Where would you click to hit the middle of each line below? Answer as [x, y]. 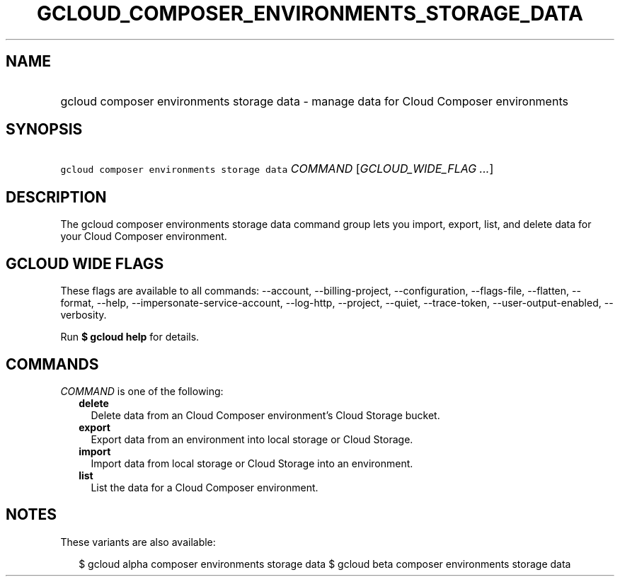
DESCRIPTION [56, 197]
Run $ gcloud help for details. [130, 337]
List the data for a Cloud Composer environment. [205, 487]
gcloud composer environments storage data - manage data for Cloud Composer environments [314, 101]
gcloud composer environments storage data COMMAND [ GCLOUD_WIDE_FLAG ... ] [277, 169]
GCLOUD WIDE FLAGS [85, 263]
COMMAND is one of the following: [142, 391]
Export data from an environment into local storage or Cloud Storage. [252, 439]
